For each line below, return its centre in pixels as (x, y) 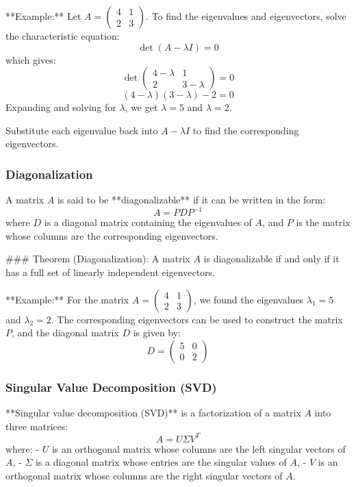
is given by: (157, 333)
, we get (141, 107)
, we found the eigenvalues (249, 299)
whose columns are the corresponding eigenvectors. (112, 235)
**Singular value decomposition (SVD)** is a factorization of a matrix (153, 413)
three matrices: (37, 426)
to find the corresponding (246, 130)
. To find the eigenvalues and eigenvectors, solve (246, 16)
